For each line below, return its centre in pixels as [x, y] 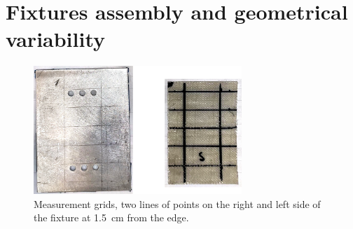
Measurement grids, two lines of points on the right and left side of [177, 203]
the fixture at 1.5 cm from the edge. [111, 217]
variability [56, 39]
